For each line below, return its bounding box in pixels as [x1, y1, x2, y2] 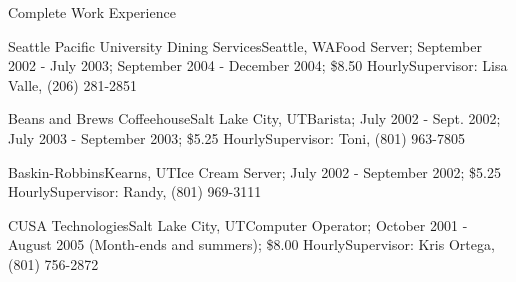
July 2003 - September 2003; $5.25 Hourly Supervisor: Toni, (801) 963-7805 [8, 127, 466, 148]
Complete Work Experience [8, 2, 176, 22]
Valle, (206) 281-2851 [8, 74, 138, 95]
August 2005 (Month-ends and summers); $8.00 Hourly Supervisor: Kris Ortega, [8, 234, 495, 255]
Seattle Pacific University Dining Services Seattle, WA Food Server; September [8, 35, 482, 56]
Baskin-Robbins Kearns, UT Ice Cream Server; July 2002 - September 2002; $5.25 [8, 161, 501, 182]
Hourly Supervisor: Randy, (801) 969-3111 [8, 181, 262, 202]
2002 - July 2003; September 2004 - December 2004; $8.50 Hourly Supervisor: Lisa [8, 55, 508, 76]
